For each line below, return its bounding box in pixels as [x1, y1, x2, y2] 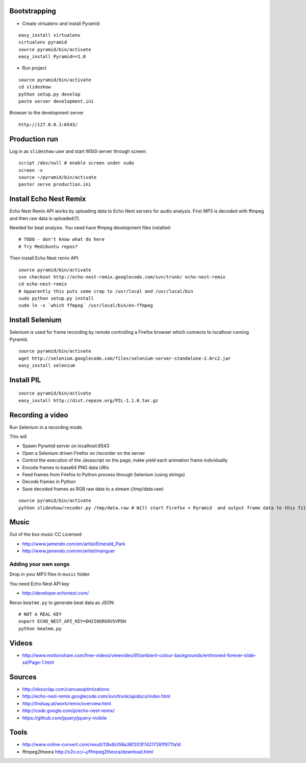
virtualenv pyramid [18, 39, 67, 45]
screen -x [18, 167, 43, 173]
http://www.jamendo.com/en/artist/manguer [22, 548, 115, 554]
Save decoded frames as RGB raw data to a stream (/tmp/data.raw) [22, 485, 164, 492]
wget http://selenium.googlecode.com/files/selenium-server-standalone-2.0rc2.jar [18, 355, 231, 361]
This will [9, 433, 27, 440]
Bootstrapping [9, 7, 56, 15]
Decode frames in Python [22, 478, 76, 485]
